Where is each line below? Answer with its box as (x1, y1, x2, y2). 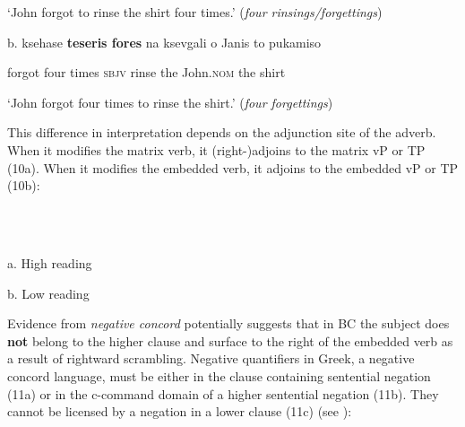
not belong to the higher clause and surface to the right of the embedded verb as (7, 331, 453, 350)
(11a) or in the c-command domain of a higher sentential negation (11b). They (7, 384, 439, 403)
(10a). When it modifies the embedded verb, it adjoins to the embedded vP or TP (7, 158, 459, 177)
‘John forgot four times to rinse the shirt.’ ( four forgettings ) (7, 92, 333, 111)
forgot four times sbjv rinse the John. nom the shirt (7, 63, 286, 82)
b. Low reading (7, 283, 90, 302)
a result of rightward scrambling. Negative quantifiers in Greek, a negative (7, 349, 415, 368)
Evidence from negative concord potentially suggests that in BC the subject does (7, 314, 450, 333)
